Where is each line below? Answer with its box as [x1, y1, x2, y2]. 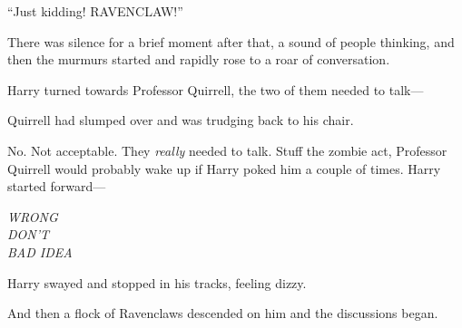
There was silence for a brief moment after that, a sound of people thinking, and [7, 32, 455, 51]
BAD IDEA [7, 242, 73, 261]
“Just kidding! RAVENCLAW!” [7, 2, 183, 20]
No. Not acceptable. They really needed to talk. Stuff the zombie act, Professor [7, 140, 447, 159]
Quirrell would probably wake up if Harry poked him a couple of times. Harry [7, 159, 441, 178]
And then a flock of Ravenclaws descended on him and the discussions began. [7, 304, 438, 323]
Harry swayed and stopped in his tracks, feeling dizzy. [7, 273, 307, 292]
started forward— [7, 177, 106, 196]
